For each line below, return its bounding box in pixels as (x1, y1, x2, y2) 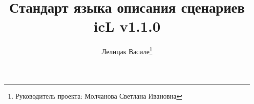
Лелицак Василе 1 (102, 45, 152, 56)
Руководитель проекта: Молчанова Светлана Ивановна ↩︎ (15, 90, 182, 101)
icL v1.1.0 (93, 16, 161, 36)
